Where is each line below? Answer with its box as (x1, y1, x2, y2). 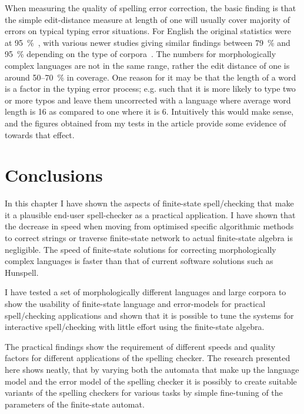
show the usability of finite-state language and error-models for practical (5, 298, 266, 309)
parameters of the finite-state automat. (5, 398, 145, 410)
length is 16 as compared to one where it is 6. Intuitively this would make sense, (5, 105, 294, 118)
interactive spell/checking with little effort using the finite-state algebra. (5, 320, 265, 333)
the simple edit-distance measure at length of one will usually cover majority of (5, 13, 290, 25)
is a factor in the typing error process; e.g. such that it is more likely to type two (5, 82, 296, 95)
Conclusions (5, 163, 103, 187)
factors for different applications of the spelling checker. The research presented (5, 352, 290, 364)
